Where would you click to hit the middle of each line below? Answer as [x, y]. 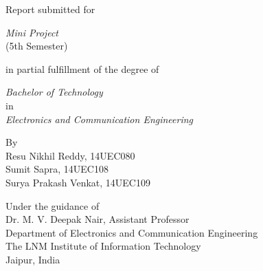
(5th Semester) [37, 46]
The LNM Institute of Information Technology [103, 246]
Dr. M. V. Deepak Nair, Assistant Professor [98, 219]
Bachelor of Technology [54, 92]
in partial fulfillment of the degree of [82, 68]
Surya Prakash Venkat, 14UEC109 [78, 182]
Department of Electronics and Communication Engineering [132, 232]
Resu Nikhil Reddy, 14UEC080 [70, 155]
